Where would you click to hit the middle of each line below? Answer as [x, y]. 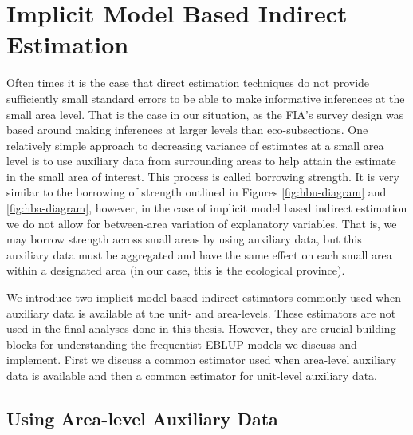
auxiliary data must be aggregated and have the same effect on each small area [199, 254]
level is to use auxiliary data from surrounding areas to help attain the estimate [201, 161]
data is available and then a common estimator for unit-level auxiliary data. [192, 375]
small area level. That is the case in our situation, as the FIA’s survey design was [205, 114]
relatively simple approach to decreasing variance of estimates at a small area [195, 145]
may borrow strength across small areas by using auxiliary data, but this [184, 239]
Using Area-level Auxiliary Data [142, 418]
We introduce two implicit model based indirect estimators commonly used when [204, 297]
